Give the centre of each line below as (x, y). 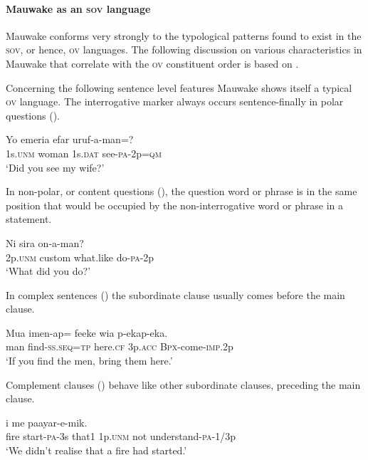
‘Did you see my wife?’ (55, 167)
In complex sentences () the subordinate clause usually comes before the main (175, 294)
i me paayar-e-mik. (47, 422)
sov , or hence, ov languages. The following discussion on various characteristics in (184, 49)
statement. (29, 219)
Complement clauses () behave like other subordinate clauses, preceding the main (183, 384)
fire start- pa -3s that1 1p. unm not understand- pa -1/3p (121, 436)
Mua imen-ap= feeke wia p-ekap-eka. (87, 332)
